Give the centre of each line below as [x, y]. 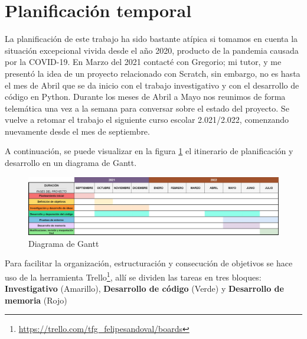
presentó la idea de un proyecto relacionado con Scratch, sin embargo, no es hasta [153, 73]
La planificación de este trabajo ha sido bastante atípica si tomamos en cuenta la [151, 39]
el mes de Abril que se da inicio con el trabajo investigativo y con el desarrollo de [152, 85]
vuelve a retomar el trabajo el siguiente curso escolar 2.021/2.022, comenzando [147, 120]
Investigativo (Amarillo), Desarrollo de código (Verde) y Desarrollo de [144, 289]
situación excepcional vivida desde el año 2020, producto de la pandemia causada [152, 50]
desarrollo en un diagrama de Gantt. [71, 163]
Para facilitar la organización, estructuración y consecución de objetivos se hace [149, 263]
